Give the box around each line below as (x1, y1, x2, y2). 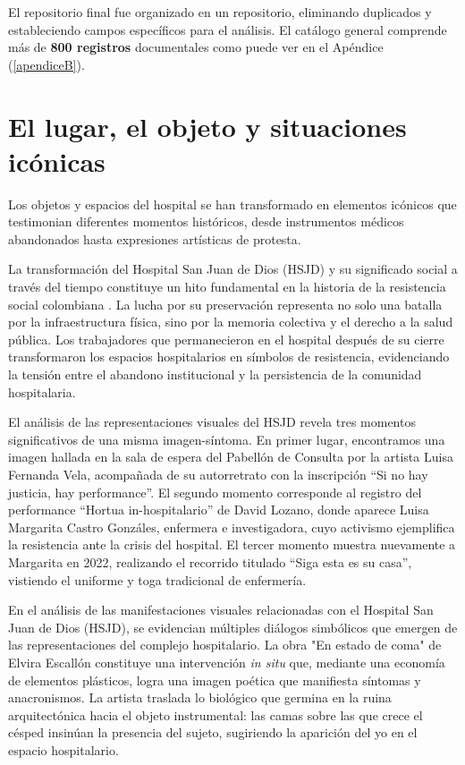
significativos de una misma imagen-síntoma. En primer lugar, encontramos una (8, 429, 445, 448)
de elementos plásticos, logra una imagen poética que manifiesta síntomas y (8, 670, 421, 689)
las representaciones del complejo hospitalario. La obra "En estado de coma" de (8, 635, 442, 654)
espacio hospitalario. (8, 740, 119, 759)
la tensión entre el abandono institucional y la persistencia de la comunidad (8, 365, 422, 384)
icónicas (8, 142, 106, 179)
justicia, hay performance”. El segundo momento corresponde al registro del (8, 482, 422, 501)
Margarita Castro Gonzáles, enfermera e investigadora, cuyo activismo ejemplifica (8, 517, 455, 536)
